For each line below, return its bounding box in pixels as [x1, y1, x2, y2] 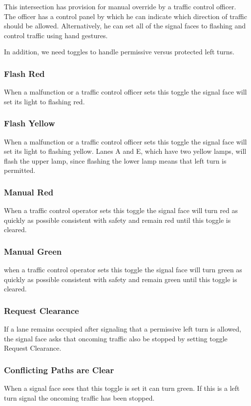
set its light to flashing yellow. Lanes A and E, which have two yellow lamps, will [4, 146, 247, 156]
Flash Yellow [4, 117, 55, 129]
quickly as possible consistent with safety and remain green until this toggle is [4, 274, 237, 284]
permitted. [4, 165, 36, 175]
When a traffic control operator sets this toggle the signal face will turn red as [4, 205, 238, 215]
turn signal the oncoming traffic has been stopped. [4, 392, 155, 403]
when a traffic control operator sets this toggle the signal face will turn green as [4, 264, 242, 275]
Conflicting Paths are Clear [4, 363, 114, 376]
